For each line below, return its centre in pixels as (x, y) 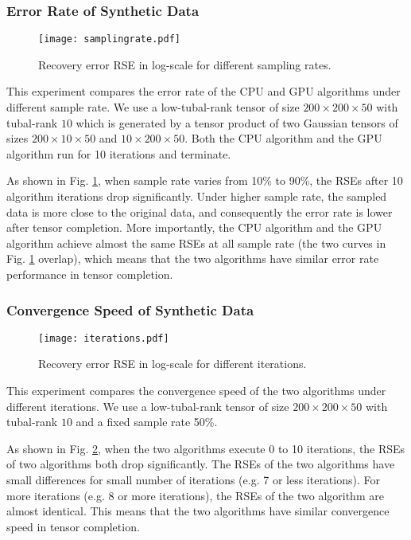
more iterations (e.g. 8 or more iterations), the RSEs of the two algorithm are (195, 495)
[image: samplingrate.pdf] (109, 39)
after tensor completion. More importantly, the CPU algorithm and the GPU (194, 227)
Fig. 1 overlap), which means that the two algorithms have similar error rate (193, 258)
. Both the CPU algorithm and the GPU (283, 138)
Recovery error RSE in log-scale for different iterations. (173, 364)
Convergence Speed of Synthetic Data (130, 309)
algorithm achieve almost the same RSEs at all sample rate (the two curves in (196, 243)
